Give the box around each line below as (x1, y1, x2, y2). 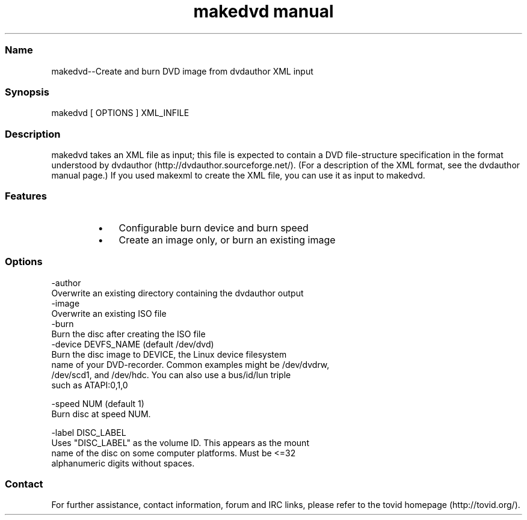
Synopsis (5, 85, 49, 98)
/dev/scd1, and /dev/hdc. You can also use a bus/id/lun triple (51, 369, 291, 380)
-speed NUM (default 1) (51, 398, 144, 409)
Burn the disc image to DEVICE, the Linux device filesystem (51, 349, 287, 359)
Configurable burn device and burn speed (119, 221, 309, 234)
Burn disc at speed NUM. (51, 408, 151, 419)
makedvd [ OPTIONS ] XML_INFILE (51, 108, 190, 118)
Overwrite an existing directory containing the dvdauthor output (51, 287, 304, 298)
